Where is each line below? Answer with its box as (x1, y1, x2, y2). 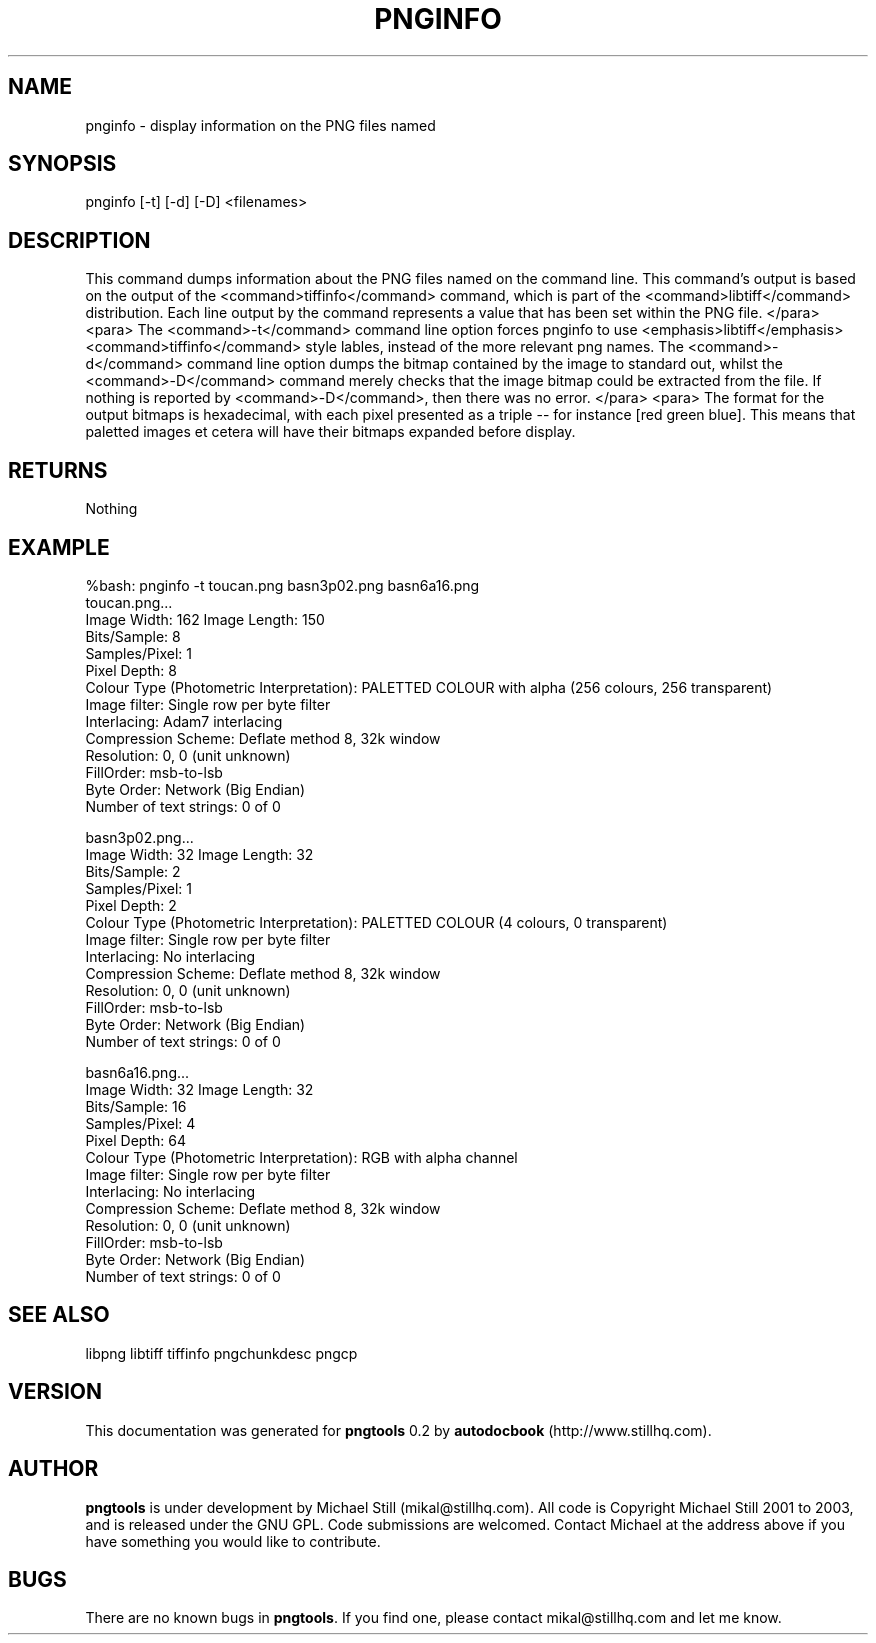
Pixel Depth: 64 (85, 1131, 186, 1149)
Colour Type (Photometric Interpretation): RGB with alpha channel (85, 1148, 518, 1166)
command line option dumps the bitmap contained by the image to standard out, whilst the (187, 355, 783, 373)
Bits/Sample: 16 (85, 1097, 187, 1115)
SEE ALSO (8, 1302, 110, 1328)
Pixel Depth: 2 (85, 896, 177, 914)
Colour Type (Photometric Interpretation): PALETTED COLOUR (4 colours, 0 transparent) (85, 913, 668, 931)
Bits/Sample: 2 (85, 862, 181, 880)
